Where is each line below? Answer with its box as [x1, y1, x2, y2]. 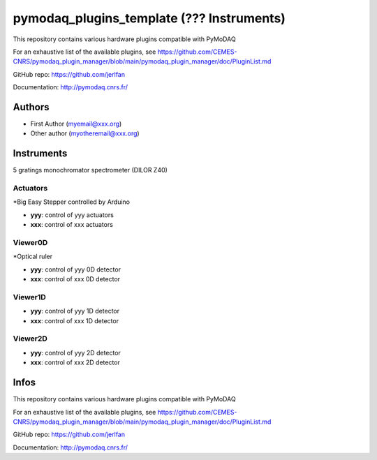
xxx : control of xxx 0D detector [30, 275, 121, 283]
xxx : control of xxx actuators [30, 221, 113, 229]
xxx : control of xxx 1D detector [30, 316, 119, 325]
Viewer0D [13, 238, 48, 247]
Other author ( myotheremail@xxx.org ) [30, 129, 140, 138]
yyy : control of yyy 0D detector [30, 265, 121, 274]
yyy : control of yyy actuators [30, 210, 114, 219]
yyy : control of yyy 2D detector [30, 348, 121, 357]
